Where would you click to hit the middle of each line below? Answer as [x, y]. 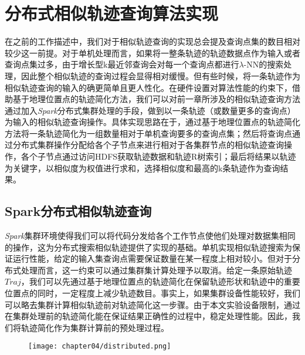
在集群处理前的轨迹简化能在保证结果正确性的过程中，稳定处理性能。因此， [148, 316]
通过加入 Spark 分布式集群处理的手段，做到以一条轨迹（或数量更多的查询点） [150, 110]
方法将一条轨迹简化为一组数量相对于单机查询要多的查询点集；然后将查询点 [148, 133]
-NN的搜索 [264, 64]
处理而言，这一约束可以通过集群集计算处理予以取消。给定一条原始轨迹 [156, 270]
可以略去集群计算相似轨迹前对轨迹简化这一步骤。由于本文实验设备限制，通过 [152, 304]
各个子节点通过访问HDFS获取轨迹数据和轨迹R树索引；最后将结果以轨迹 [158, 156]
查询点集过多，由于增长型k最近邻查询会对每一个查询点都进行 [122, 64]
